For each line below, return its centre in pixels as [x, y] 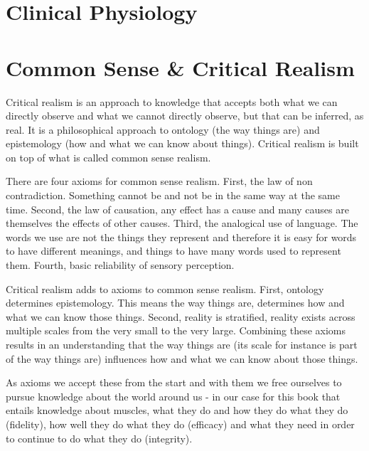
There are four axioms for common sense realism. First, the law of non [159, 181]
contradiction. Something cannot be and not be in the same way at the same [173, 195]
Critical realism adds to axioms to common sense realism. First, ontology [165, 288]
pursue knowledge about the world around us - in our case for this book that [173, 396]
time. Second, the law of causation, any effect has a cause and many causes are [177, 209]
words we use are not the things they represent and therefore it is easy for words [181, 237]
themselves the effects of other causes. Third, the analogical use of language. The [182, 223]
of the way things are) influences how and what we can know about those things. [182, 358]
